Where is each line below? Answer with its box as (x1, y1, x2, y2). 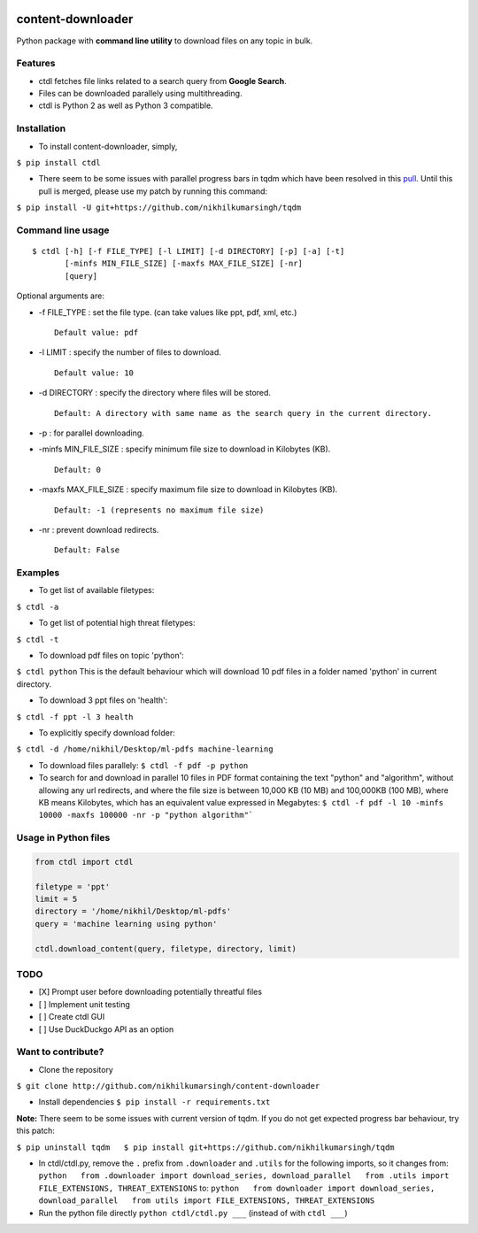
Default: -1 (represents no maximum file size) (54, 505, 265, 515)
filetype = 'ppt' (35, 882, 111, 891)
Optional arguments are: (16, 290, 105, 301)
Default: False (54, 545, 120, 555)
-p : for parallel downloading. (38, 428, 145, 438)
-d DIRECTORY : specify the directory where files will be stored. (38, 388, 272, 398)
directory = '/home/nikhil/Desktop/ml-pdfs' (35, 906, 232, 916)
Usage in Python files (16, 832, 111, 844)
